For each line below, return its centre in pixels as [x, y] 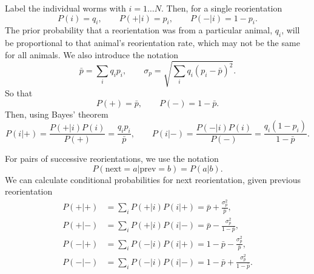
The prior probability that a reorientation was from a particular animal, [139, 30]
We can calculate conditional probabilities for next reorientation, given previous [153, 179]
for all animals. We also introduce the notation [92, 54]
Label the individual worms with [65, 8]
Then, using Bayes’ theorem [57, 114]
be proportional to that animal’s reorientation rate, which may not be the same [152, 43]
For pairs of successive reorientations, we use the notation [112, 159]
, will [291, 30]
